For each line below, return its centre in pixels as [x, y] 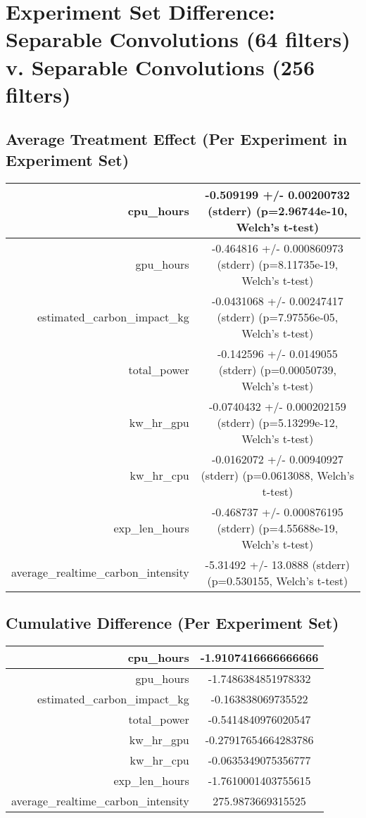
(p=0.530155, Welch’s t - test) [278, 580]
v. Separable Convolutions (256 [160, 66]
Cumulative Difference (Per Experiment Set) [172, 622]
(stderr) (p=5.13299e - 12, [278, 422]
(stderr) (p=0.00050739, [277, 369]
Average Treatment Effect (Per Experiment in [177, 139]
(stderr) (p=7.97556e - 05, [278, 317]
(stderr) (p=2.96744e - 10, [277, 210]
